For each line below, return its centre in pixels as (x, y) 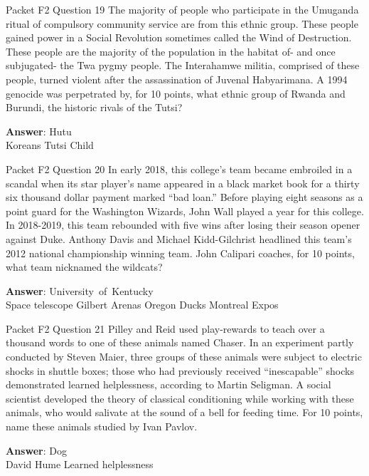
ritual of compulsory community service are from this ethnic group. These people (182, 23)
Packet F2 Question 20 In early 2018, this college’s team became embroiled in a (179, 169)
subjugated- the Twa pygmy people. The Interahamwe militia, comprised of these (183, 65)
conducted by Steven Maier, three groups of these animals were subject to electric (184, 357)
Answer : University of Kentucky (80, 290)
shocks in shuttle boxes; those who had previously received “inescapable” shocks (180, 370)
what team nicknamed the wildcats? (84, 267)
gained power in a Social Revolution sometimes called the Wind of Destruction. (179, 37)
